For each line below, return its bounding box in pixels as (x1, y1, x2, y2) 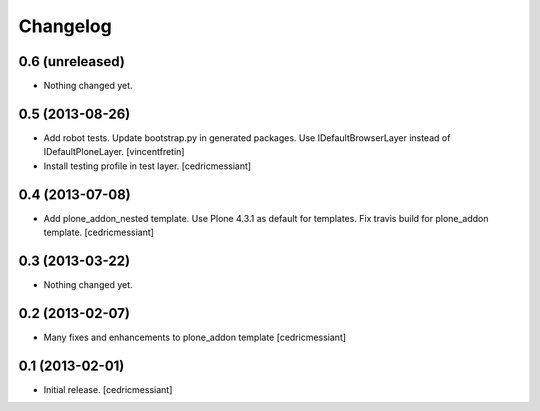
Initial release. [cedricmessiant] (43, 383, 173, 395)
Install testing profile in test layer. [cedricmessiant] (43, 160, 252, 172)
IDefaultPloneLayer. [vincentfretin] (43, 146, 185, 158)
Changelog (18, 15, 112, 37)
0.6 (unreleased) (18, 53, 125, 70)
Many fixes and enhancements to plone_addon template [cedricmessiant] (43, 331, 347, 343)
